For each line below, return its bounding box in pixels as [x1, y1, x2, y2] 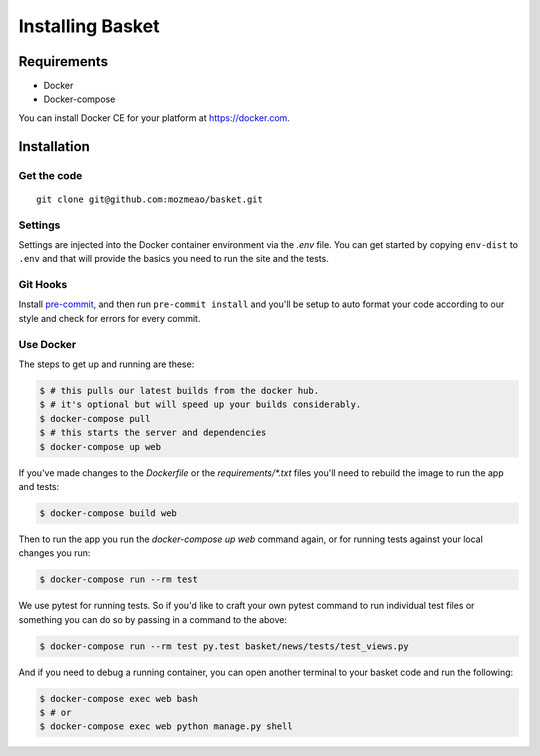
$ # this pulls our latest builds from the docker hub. [39, 385, 320, 396]
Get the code [18, 168, 83, 182]
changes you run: [18, 547, 91, 559]
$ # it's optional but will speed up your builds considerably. [39, 399, 362, 410]
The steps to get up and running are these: [18, 358, 195, 370]
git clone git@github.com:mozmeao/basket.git [36, 193, 264, 205]
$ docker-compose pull [39, 413, 151, 424]
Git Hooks [18, 278, 68, 292]
